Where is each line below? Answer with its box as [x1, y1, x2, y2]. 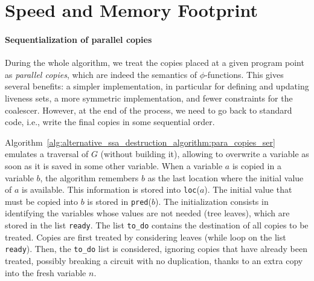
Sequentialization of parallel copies [5, 33, 152, 45]
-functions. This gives [205, 68, 284, 80]
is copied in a [232, 159, 281, 172]
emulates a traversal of [5, 147, 89, 160]
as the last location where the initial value [147, 171, 304, 184]
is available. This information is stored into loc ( [22, 183, 200, 196]
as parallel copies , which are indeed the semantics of [5, 68, 197, 80]
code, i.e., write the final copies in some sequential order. [5, 115, 215, 128]
